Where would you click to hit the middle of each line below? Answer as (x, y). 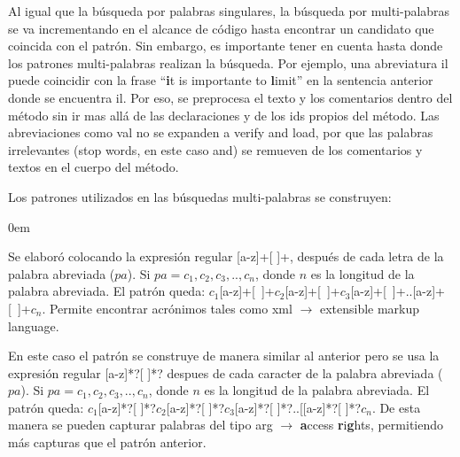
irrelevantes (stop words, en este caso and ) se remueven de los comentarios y (215, 149)
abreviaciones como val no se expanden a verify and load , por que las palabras (221, 132)
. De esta (396, 407)
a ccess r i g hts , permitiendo (372, 425)
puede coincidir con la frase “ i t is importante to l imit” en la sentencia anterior (221, 80)
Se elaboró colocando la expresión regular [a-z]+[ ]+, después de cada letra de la (226, 256)
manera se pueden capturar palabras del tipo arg (140, 425)
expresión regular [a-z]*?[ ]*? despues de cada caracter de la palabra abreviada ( (226, 372)
